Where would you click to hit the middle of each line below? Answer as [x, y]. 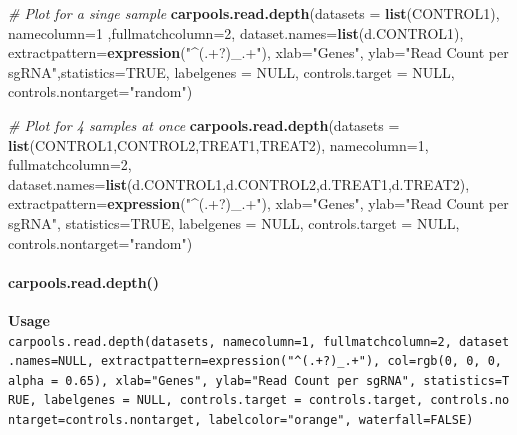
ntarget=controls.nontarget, [105, 420]
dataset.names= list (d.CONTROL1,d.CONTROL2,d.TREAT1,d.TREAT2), [239, 183]
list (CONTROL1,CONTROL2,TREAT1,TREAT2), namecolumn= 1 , [218, 144]
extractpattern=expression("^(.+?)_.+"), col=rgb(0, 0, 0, [301, 361]
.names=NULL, [51, 361]
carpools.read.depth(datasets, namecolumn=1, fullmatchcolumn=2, [230, 341]
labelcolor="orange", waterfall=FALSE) [341, 420]
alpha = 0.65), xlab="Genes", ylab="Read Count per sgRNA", [212, 380]
